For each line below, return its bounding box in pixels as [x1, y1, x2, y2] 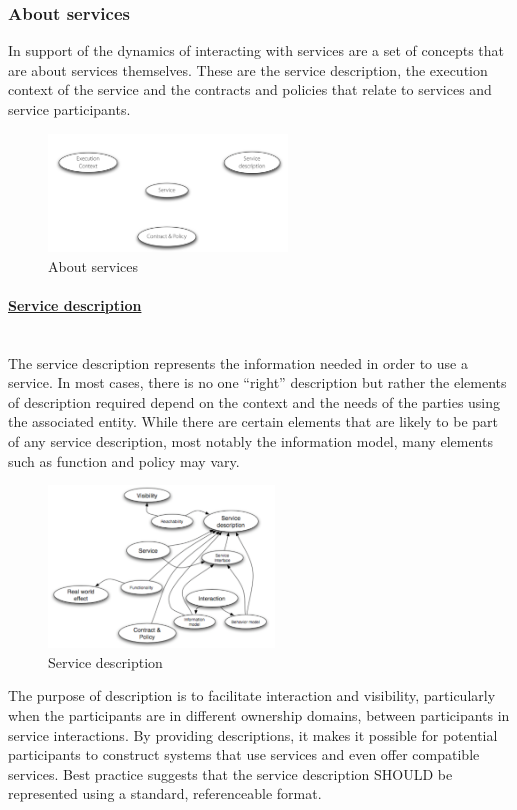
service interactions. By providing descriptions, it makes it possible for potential [8, 724, 498, 745]
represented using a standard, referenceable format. [8, 783, 322, 804]
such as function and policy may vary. [8, 450, 240, 471]
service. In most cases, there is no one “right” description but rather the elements [8, 372, 507, 393]
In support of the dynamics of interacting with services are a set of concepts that [8, 40, 505, 61]
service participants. [8, 99, 131, 119]
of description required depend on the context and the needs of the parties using [8, 391, 501, 412]
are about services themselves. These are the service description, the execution [8, 59, 488, 80]
